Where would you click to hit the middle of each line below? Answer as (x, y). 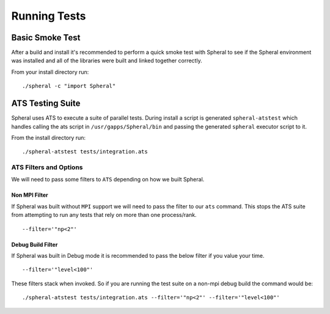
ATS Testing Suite (46, 104)
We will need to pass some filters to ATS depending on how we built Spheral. (108, 180)
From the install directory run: (48, 137)
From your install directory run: (50, 72)
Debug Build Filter (35, 244)
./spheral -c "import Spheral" (69, 86)
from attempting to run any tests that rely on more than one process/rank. (104, 215)
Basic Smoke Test (46, 38)
